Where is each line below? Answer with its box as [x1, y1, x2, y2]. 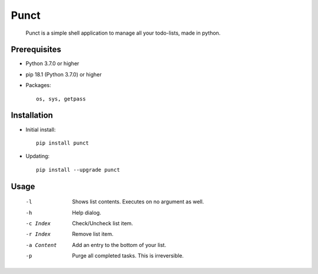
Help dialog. [72, 209, 101, 216]
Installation [11, 111, 53, 121]
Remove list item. [72, 230, 114, 238]
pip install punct [36, 139, 90, 146]
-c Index [25, 220, 51, 226]
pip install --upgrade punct [36, 166, 120, 173]
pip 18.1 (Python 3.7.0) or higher [25, 71, 102, 78]
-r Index [25, 231, 51, 238]
